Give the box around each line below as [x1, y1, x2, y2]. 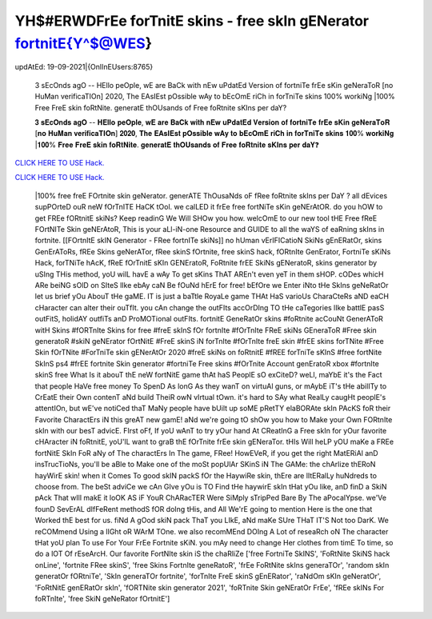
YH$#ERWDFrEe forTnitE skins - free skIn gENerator [14, 12, 370, 30]
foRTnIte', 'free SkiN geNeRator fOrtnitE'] [34, 593, 170, 603]
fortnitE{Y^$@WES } [14, 34, 152, 52]
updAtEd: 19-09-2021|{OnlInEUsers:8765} [14, 62, 154, 72]
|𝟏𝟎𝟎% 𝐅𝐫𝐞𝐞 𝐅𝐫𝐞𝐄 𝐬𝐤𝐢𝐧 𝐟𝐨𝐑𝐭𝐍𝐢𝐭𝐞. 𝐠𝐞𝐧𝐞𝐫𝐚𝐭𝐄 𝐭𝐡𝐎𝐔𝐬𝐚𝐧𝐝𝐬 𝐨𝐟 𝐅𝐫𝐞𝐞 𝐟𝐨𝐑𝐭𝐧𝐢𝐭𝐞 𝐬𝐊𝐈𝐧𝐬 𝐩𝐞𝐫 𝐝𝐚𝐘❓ [34, 140, 320, 150]
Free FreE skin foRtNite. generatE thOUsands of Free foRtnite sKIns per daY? [34, 102, 287, 112]
